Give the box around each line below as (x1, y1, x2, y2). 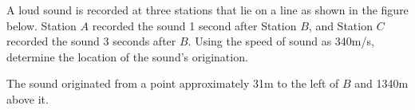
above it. (6, 90, 49, 107)
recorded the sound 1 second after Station (92, 17, 297, 33)
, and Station (308, 17, 373, 33)
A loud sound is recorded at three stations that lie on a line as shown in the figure (6, 2, 409, 18)
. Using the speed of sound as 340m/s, (188, 33, 374, 49)
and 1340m (354, 75, 409, 92)
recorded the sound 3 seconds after (6, 33, 176, 49)
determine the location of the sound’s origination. (6, 48, 248, 65)
